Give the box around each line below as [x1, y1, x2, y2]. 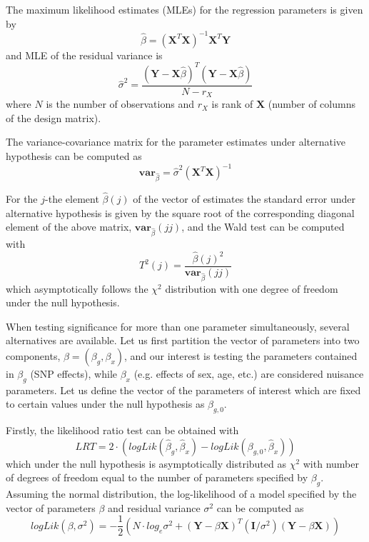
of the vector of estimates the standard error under [133, 191, 355, 206]
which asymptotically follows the [6, 281, 148, 296]
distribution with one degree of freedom [165, 281, 338, 296]
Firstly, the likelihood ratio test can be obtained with [6, 423, 239, 438]
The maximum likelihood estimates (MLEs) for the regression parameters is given [6, 2, 363, 16]
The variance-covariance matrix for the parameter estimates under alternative [6, 134, 346, 149]
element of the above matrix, [6, 219, 132, 234]
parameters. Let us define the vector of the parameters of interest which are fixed [6, 382, 361, 397]
